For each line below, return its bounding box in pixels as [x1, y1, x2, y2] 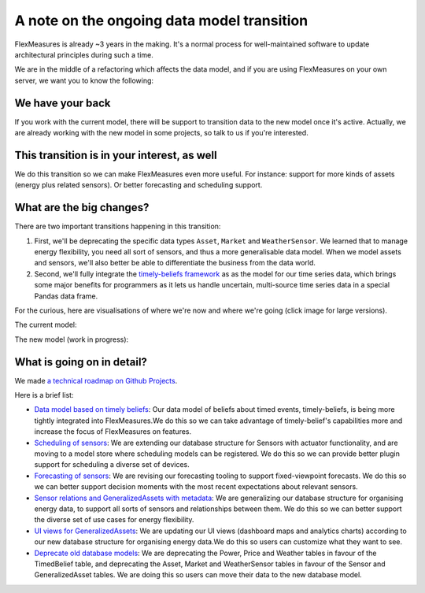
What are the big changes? [14, 201, 150, 214]
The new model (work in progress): [14, 335, 129, 344]
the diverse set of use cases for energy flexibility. [34, 515, 194, 524]
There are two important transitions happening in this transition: [14, 221, 221, 232]
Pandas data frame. [34, 291, 98, 301]
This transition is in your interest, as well [14, 148, 217, 161]
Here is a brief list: [14, 391, 74, 400]
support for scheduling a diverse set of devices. [34, 460, 190, 469]
